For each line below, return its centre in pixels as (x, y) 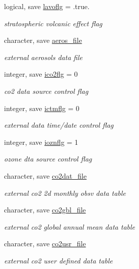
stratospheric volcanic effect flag (53, 23)
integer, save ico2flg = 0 (41, 74)
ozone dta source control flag (48, 159)
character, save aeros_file (43, 40)
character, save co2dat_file (45, 175)
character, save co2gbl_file (45, 210)
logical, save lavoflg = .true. (47, 6)
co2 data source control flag (46, 91)
